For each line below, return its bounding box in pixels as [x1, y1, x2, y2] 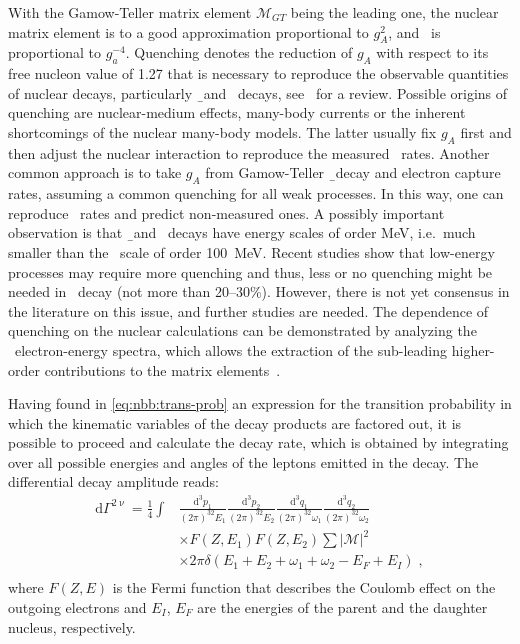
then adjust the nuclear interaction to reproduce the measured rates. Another [8, 142, 490, 163]
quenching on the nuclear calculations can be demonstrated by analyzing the [8, 320, 477, 341]
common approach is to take [8, 162, 182, 183]
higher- [451, 339, 495, 360]
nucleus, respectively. [8, 616, 136, 637]
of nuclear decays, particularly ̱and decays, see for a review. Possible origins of [8, 82, 508, 103]
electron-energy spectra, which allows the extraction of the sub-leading [14, 339, 448, 360]
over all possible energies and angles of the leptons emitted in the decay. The [8, 451, 479, 472]
